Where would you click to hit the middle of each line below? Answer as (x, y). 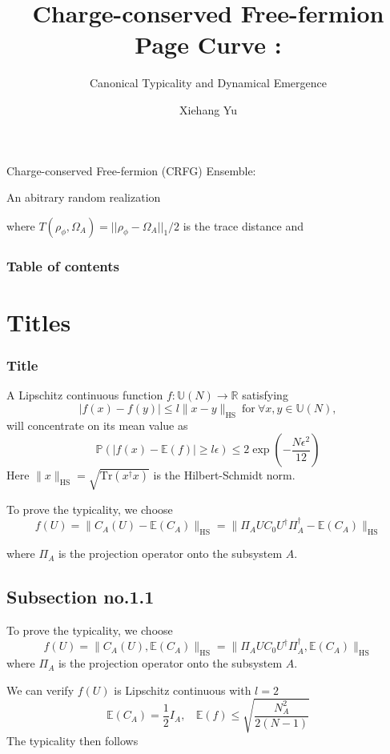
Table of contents (63, 265)
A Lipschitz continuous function (85, 395)
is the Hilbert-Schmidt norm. (224, 475)
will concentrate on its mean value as (97, 425)
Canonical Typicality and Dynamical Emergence (208, 83)
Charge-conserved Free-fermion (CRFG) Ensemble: (131, 170)
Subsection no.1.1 (80, 597)
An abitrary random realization (84, 197)
